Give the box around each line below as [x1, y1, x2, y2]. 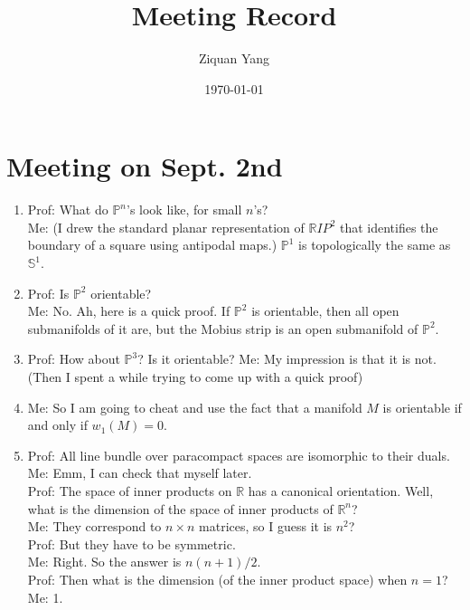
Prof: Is [27, 283, 70, 302]
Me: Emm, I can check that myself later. [27, 463, 252, 482]
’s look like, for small [127, 200, 242, 219]
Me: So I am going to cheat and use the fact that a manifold [27, 397, 362, 416]
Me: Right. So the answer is [27, 552, 182, 571]
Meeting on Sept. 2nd [6, 148, 283, 185]
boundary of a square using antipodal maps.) [27, 235, 277, 254]
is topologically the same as [298, 235, 451, 254]
